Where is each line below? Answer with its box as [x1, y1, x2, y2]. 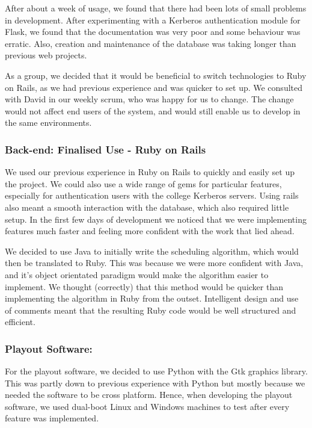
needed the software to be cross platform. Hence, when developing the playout [5, 388, 293, 401]
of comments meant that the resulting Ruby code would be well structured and [5, 303, 296, 316]
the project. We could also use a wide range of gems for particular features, [5, 177, 282, 190]
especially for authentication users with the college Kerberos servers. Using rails [5, 189, 299, 202]
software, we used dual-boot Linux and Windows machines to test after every [5, 400, 290, 412]
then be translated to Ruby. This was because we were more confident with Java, [5, 256, 304, 269]
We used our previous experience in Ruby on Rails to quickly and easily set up [5, 166, 295, 178]
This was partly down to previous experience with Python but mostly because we [5, 376, 305, 389]
